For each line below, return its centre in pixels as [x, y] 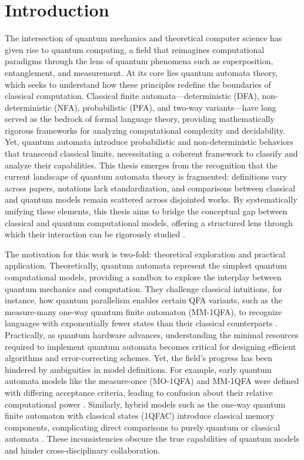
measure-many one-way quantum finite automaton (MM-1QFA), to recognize [143, 311]
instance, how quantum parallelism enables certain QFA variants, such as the [144, 300]
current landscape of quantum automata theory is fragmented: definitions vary [146, 176]
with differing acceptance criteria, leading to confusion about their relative [139, 392]
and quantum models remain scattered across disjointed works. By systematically [151, 199]
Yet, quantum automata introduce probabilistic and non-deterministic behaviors [149, 142]
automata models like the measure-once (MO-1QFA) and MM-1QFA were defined [152, 381]
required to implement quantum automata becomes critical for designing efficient [151, 346]
